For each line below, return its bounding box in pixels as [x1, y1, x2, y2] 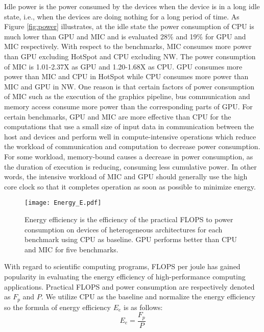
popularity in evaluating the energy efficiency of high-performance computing [4, 271, 246, 281]
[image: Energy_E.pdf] [25, 199, 102, 207]
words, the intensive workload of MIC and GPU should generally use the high [4, 171, 248, 182]
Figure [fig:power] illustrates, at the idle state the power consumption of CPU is [4, 21, 254, 32]
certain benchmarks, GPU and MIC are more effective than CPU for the [4, 111, 231, 122]
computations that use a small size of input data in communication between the [4, 121, 254, 132]
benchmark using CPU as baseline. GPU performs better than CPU [25, 234, 237, 245]
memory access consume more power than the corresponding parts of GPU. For [4, 101, 253, 111]
